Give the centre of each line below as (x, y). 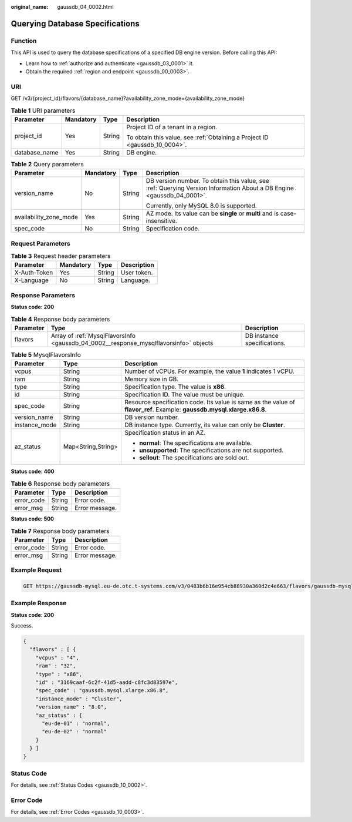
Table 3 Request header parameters (61, 256)
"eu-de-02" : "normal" (75, 732)
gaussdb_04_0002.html (85, 7)
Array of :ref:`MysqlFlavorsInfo (93, 335)
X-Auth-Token (34, 273)
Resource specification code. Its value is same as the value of (210, 402)
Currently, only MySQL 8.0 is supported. (202, 206)
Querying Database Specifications (75, 24)
